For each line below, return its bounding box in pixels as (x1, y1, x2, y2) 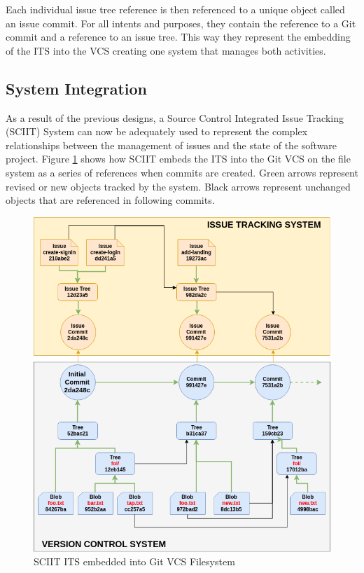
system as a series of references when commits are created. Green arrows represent (6, 165, 358, 179)
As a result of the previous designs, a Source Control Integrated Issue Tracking (6, 110, 344, 125)
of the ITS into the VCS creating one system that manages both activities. (6, 43, 326, 57)
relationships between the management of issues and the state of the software (6, 137, 337, 152)
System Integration (6, 77, 148, 99)
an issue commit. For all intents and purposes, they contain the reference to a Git (6, 15, 356, 30)
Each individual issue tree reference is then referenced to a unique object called (6, 2, 345, 16)
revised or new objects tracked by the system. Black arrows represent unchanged (6, 179, 351, 193)
